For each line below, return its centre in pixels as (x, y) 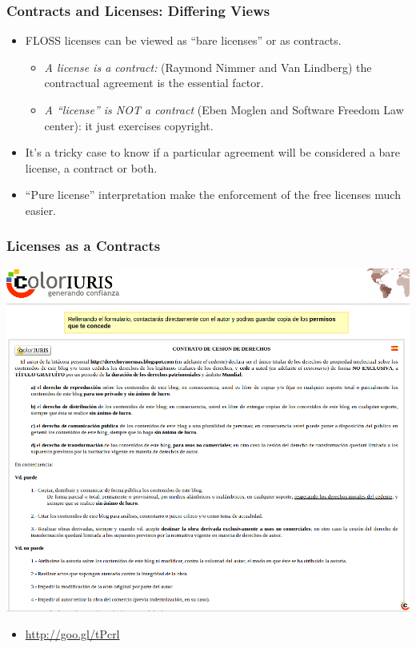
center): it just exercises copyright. (129, 125)
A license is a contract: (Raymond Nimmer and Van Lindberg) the (208, 67)
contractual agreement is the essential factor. (154, 83)
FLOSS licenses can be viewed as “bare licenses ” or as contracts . (183, 40)
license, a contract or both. (91, 167)
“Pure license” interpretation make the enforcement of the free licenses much (213, 195)
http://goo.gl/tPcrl (72, 634)
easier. (41, 210)
